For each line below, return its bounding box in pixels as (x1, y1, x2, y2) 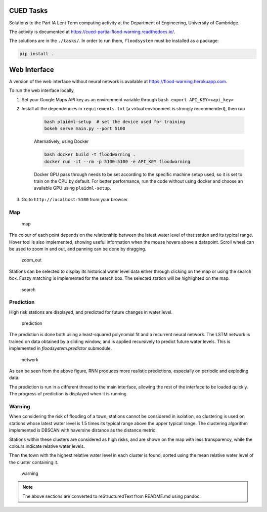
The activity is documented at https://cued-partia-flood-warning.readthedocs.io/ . (9, 29, 176, 35)
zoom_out (21, 257, 42, 263)
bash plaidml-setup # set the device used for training (44, 119, 185, 125)
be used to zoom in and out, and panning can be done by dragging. (9, 246, 147, 252)
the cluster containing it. (9, 459, 59, 465)
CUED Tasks (9, 6, 48, 15)
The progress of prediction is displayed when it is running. (9, 391, 128, 397)
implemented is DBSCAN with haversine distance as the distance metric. (9, 427, 157, 433)
